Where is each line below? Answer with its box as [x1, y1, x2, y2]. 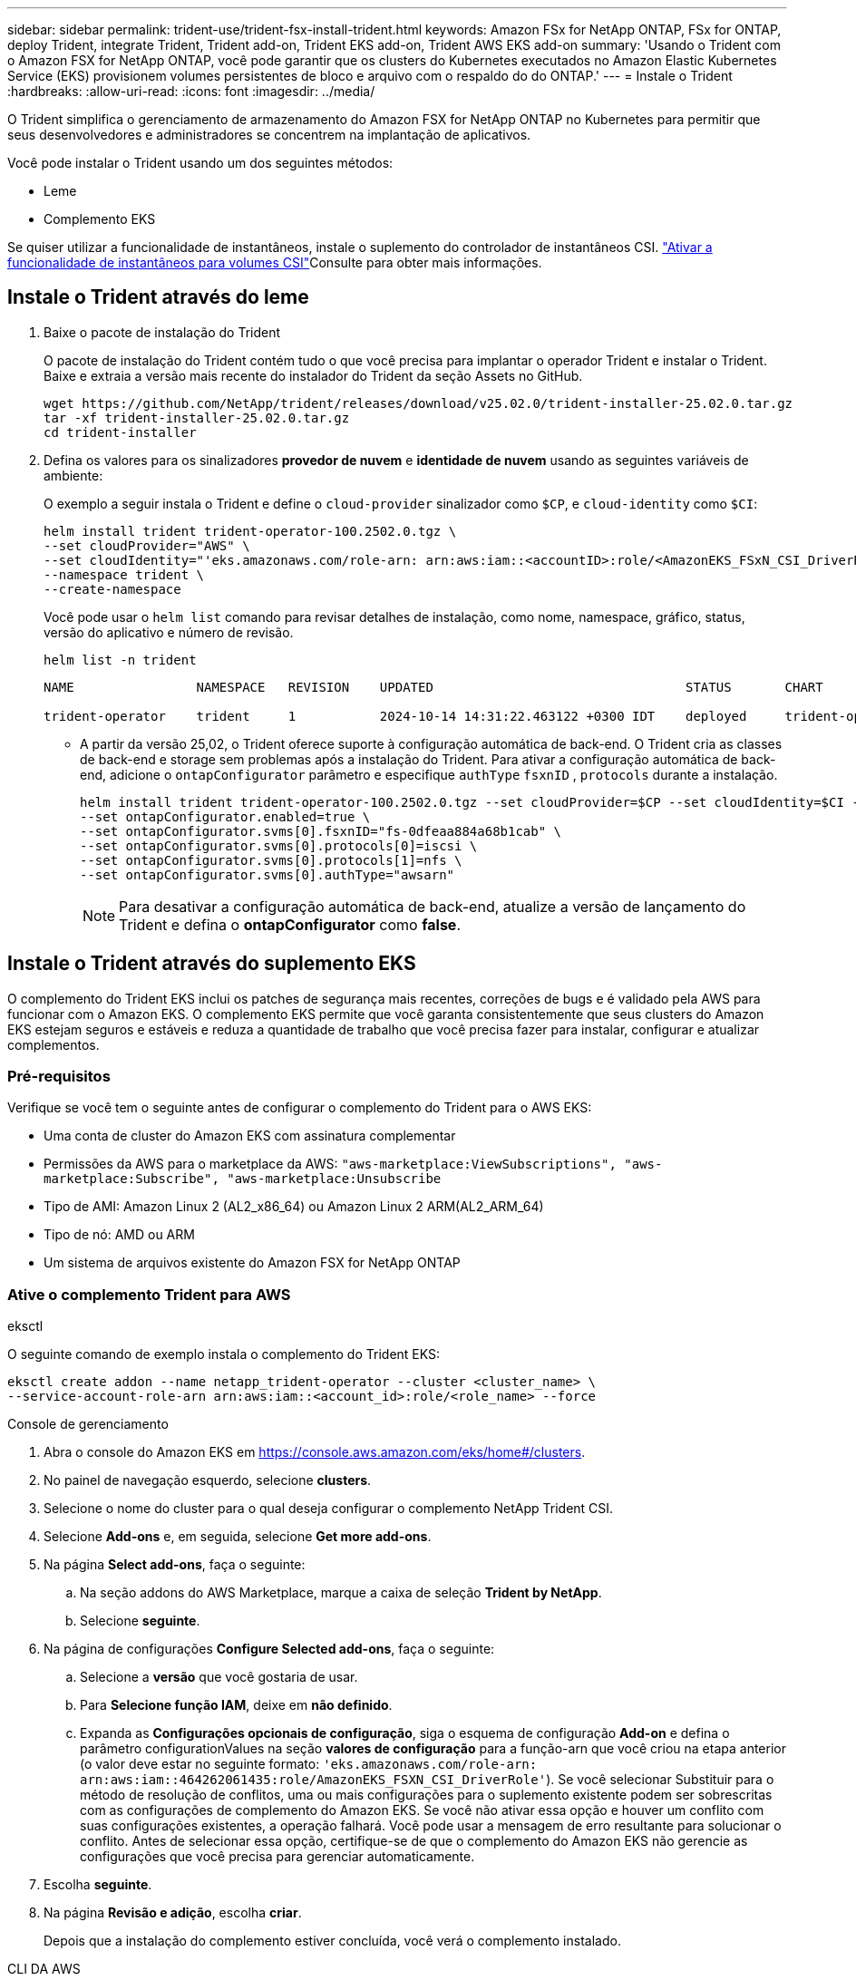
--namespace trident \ [44, 567, 205, 582]
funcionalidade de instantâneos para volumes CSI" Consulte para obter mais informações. [7, 255, 542, 270]
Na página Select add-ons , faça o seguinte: [44, 1557, 306, 1573]
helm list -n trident [44, 652, 197, 667]
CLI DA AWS [7, 1961, 81, 1977]
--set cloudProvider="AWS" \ [44, 538, 250, 553]
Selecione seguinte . [80, 1613, 200, 1629]
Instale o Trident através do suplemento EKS [7, 952, 416, 975]
